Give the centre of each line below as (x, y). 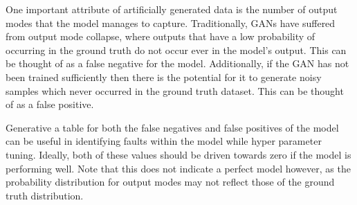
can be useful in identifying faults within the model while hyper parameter (164, 141)
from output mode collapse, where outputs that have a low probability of (161, 36)
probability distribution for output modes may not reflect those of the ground (170, 182)
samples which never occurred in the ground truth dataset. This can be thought (175, 90)
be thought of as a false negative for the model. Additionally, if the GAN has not (177, 63)
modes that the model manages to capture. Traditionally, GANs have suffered (171, 23)
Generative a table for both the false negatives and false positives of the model (172, 127)
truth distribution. (45, 195)
